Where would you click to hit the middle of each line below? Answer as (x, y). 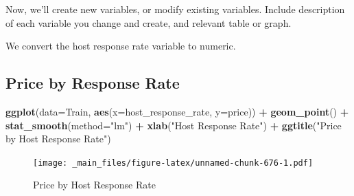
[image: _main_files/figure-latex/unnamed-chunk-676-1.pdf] (173, 163)
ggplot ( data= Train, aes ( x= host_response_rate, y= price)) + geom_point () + (177, 111)
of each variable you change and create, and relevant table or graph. (149, 22)
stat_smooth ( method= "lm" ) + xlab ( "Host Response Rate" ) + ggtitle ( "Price (174, 125)
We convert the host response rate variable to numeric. (121, 46)
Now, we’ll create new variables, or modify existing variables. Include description (175, 9)
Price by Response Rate (93, 83)
